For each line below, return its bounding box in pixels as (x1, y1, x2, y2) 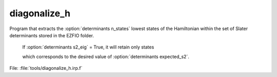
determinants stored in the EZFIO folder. (9, 32, 94, 38)
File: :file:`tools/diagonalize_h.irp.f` (9, 65, 83, 71)
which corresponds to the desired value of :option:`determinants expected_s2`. (22, 54, 189, 60)
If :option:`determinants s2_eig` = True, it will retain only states (22, 44, 154, 50)
